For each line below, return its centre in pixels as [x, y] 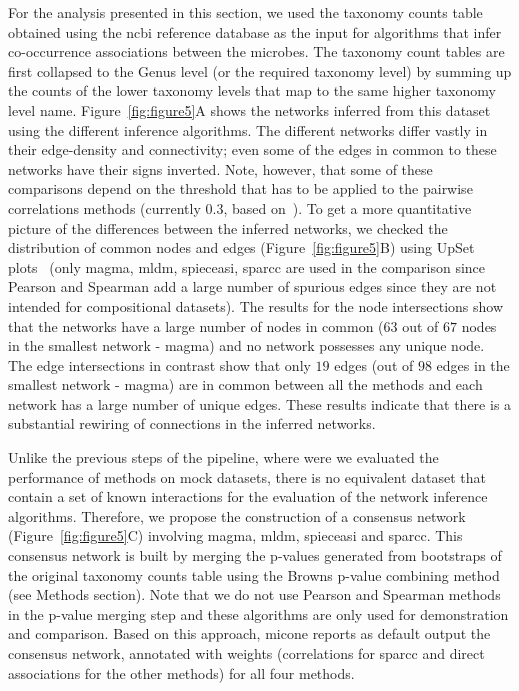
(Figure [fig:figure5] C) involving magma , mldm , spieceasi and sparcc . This [235, 535]
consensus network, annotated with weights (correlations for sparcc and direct [246, 653]
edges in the [473, 364]
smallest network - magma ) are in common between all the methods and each [245, 384]
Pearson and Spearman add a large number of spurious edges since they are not [252, 286]
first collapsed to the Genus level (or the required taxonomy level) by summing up [260, 70]
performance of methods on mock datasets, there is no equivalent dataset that [247, 476]
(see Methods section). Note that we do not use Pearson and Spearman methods [254, 594]
